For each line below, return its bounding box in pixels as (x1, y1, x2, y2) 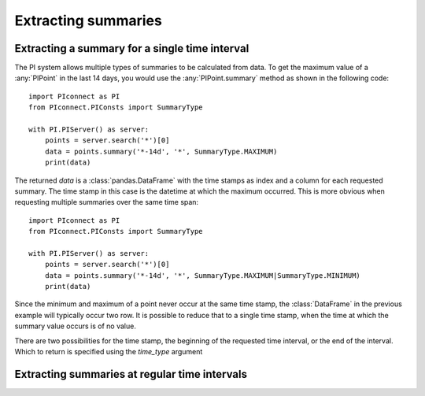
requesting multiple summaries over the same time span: (14, 198, 199, 207)
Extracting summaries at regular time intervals (14, 367, 248, 381)
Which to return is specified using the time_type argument (14, 347, 203, 357)
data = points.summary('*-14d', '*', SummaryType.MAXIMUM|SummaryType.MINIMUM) (44, 271, 361, 279)
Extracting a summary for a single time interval (14, 42, 249, 55)
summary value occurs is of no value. (14, 321, 137, 331)
